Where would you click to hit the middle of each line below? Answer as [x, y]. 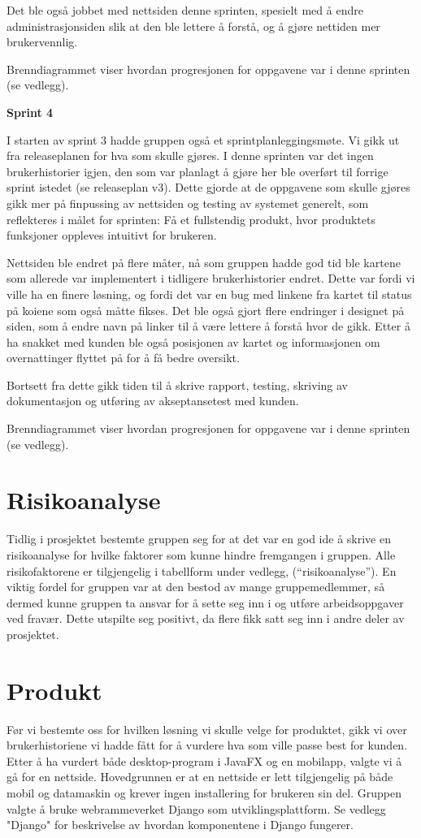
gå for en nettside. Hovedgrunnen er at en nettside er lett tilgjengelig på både [200, 777]
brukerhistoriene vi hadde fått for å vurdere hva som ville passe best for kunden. [207, 745]
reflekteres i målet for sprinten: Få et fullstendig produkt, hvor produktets [191, 219]
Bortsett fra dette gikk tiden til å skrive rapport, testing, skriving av [177, 384]
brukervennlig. [42, 42]
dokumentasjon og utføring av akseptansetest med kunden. [153, 401]
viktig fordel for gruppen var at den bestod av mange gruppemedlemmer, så [196, 587]
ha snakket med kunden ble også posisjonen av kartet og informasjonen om [193, 341]
